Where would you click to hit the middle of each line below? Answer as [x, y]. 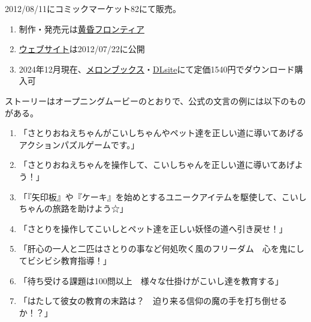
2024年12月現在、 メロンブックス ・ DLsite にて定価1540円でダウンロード [157, 69]
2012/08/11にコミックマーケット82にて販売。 [93, 8]
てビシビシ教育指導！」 [65, 260]
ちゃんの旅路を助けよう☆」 [73, 208]
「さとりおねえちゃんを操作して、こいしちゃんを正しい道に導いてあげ [157, 165]
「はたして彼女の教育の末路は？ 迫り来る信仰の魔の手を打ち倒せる [153, 301]
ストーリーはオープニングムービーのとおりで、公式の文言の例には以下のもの [155, 100]
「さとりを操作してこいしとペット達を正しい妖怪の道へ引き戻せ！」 [153, 228]
